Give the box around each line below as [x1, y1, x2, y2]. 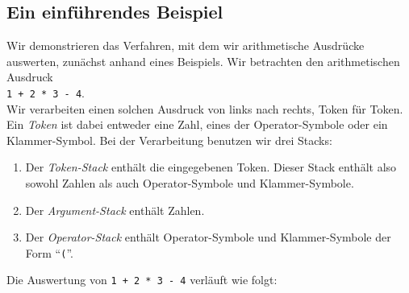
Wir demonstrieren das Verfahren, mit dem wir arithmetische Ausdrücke [6, 37, 365, 54]
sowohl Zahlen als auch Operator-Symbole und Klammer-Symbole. [25, 175, 354, 192]
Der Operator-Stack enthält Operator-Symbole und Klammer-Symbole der [25, 229, 391, 246]
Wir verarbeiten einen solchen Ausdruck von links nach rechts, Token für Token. [6, 100, 403, 117]
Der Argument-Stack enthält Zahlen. [25, 201, 205, 218]
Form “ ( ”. [25, 244, 73, 261]
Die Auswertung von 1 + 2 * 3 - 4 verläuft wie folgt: [6, 271, 278, 288]
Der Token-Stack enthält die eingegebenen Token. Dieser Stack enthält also [25, 159, 397, 175]
